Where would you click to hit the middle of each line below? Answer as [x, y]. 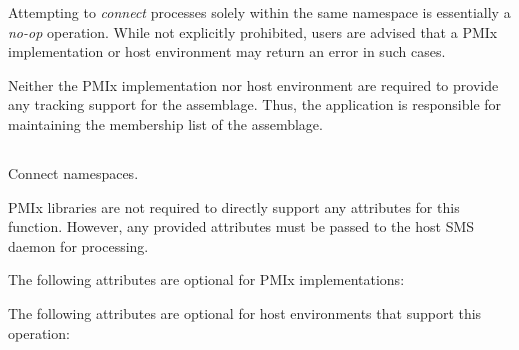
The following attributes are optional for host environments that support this [245, 312]
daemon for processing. [78, 245]
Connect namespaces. [73, 172]
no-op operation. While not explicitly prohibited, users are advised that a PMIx [253, 31]
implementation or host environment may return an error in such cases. [227, 51]
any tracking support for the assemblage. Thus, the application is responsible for [255, 104]
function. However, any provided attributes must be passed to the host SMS [241, 226]
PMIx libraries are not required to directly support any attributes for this [234, 206]
